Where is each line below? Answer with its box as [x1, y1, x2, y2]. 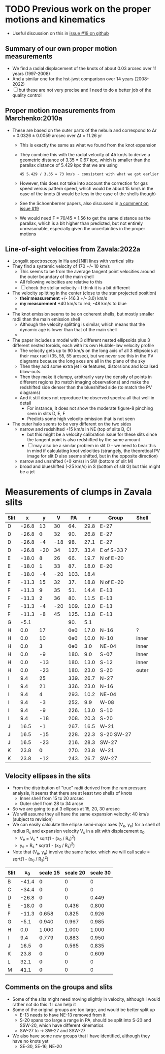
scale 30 [90, 869, 111, 876]
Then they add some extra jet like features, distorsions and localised [19, 363, 159, 369]
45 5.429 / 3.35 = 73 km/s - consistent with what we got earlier [19, 172, 159, 176]
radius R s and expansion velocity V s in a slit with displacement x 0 [12, 828, 145, 835]
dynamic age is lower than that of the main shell [19, 327, 117, 333]
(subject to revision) [12, 816, 53, 822]
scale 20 [65, 869, 86, 876]
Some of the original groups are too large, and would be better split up [12, 1007, 155, 1013]
